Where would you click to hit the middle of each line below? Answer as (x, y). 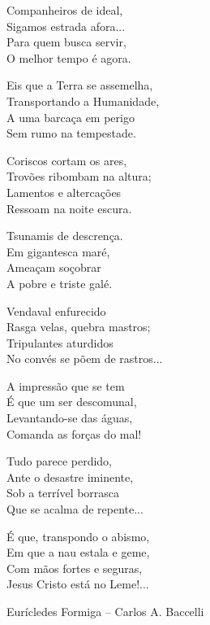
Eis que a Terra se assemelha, (80, 85)
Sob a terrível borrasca (63, 493)
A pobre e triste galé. (60, 283)
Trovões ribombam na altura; (79, 176)
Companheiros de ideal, (65, 10)
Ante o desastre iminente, (70, 476)
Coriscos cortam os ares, (67, 160)
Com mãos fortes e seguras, (75, 568)
